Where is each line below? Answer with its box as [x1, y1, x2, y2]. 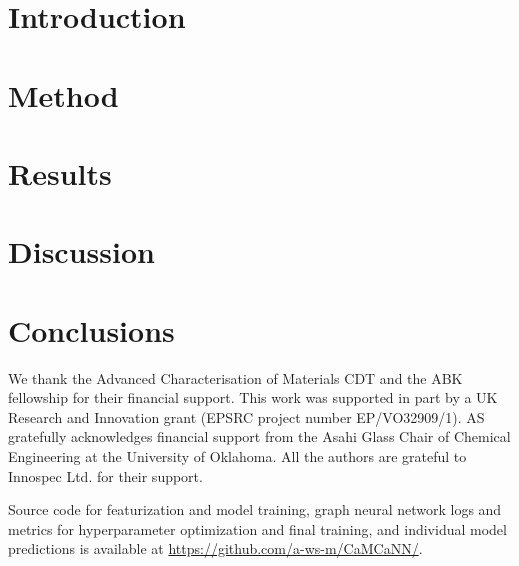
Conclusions [8, 309, 175, 350]
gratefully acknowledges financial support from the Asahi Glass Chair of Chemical [8, 426, 511, 447]
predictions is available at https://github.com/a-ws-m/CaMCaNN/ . [8, 538, 423, 559]
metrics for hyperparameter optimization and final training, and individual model [8, 518, 507, 539]
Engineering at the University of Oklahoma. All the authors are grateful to [8, 446, 467, 466]
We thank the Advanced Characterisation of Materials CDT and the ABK [8, 367, 463, 388]
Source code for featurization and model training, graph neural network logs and [8, 499, 502, 520]
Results [8, 152, 112, 193]
